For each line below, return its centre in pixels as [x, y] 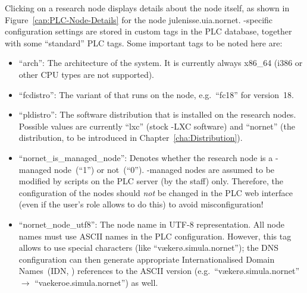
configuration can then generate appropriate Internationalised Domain [147, 259]
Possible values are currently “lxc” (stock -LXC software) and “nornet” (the [157, 126]
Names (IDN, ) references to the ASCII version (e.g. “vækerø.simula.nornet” [159, 271]
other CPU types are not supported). [87, 74]
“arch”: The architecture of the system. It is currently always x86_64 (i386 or [161, 63]
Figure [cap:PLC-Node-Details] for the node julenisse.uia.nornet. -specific [139, 19]
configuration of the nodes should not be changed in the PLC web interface [156, 192]
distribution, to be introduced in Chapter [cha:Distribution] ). [131, 138]
